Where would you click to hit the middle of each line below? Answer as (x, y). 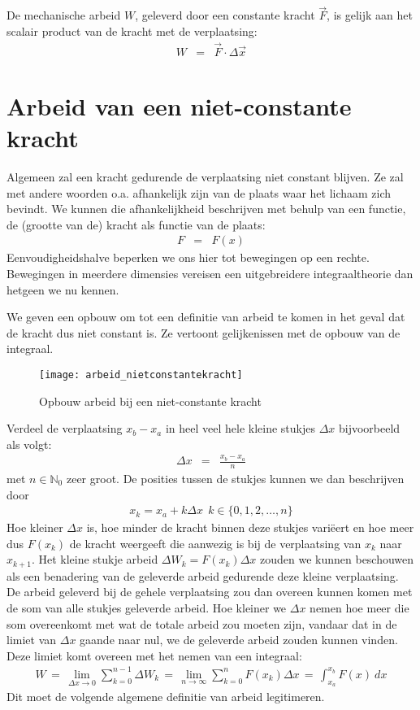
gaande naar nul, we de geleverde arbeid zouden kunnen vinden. (239, 640)
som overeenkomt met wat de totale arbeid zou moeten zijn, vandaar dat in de (202, 623)
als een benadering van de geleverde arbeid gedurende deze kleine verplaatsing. (203, 575)
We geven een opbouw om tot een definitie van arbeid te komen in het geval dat (206, 317)
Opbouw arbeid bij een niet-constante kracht (150, 401)
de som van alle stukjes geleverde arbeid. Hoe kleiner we (147, 608)
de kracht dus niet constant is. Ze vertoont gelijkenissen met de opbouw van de (204, 332)
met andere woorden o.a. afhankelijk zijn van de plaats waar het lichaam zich (199, 192)
